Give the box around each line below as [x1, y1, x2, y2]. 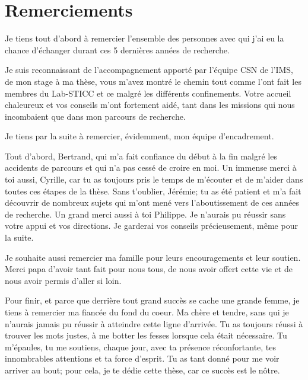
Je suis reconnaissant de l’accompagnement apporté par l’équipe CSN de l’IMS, [5, 63, 293, 76]
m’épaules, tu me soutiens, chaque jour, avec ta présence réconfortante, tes [5, 340, 277, 353]
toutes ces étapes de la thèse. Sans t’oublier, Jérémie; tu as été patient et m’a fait [5, 184, 301, 197]
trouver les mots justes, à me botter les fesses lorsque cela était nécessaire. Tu [5, 329, 287, 341]
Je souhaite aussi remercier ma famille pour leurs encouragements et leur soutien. [5, 251, 301, 263]
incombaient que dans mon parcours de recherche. [5, 110, 186, 122]
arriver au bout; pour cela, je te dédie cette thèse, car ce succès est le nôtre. [5, 363, 280, 376]
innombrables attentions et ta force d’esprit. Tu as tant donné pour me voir [5, 352, 280, 365]
